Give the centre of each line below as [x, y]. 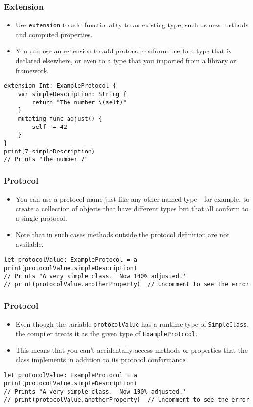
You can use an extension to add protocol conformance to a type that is [123, 51]
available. [29, 244]
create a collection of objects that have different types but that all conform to [132, 208]
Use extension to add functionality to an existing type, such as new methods [132, 25]
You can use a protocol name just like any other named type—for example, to [132, 199]
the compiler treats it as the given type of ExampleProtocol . [106, 333]
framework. [32, 70]
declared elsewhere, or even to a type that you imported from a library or [126, 61]
